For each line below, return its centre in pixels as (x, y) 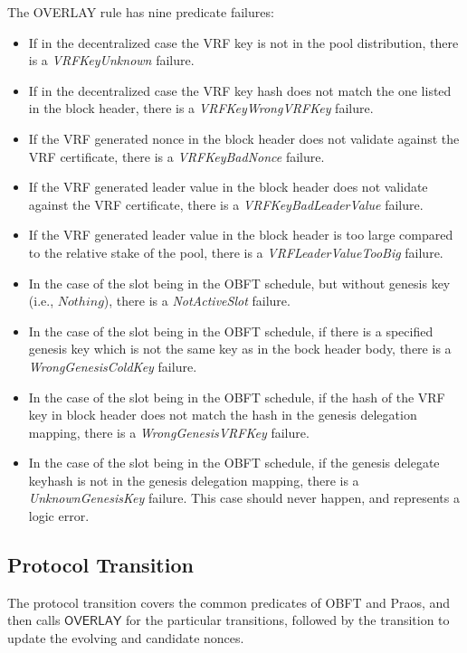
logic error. (59, 516)
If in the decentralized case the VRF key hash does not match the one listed (240, 90)
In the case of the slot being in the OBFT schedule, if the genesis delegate (234, 463)
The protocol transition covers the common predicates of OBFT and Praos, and (229, 602)
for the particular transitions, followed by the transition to (288, 620)
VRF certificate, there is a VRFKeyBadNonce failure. (176, 156)
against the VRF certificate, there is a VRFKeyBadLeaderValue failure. (226, 204)
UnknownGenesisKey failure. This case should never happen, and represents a (244, 498)
